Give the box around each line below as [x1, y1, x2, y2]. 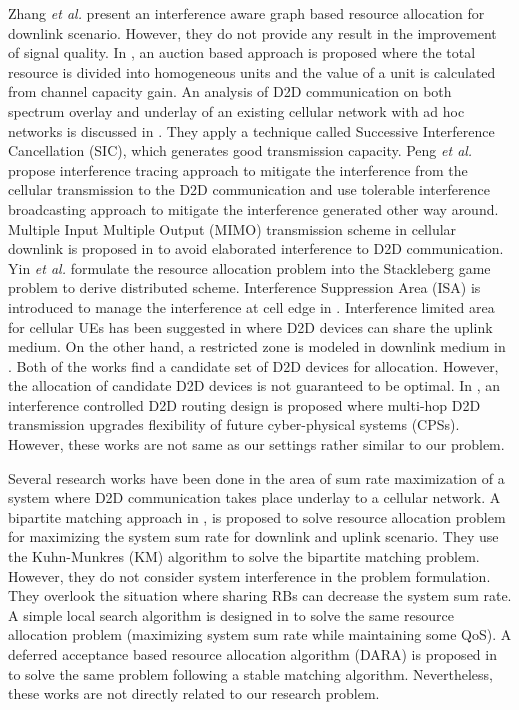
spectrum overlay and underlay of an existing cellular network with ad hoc [8, 100, 465, 121]
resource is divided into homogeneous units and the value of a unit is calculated [8, 61, 496, 82]
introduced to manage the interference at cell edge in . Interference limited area [8, 296, 495, 317]
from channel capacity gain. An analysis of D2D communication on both [8, 81, 452, 102]
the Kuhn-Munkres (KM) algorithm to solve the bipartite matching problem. [8, 546, 480, 567]
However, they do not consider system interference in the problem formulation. [8, 565, 491, 586]
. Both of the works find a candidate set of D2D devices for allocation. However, [8, 355, 499, 376]
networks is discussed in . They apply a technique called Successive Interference [8, 120, 495, 141]
